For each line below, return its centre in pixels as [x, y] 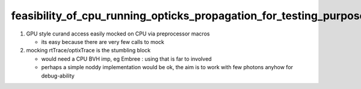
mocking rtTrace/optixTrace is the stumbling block [88, 51]
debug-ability [58, 76]
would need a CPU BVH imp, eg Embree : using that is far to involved [126, 59]
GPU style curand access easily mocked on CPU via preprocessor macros [118, 34]
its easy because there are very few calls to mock [103, 41]
